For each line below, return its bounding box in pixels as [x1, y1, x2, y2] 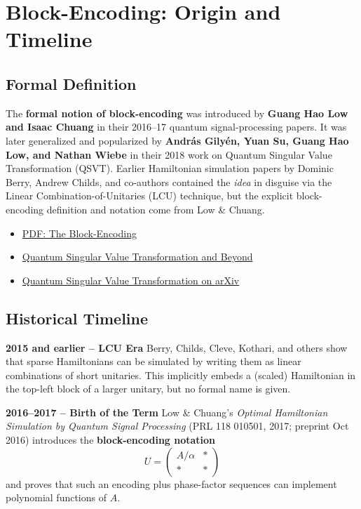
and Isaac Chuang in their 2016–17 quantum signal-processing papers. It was [6, 119, 347, 134]
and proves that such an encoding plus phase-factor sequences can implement [6, 476, 337, 491]
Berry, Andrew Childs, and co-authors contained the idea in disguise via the [6, 174, 332, 189]
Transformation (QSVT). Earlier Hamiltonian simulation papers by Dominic [6, 161, 334, 176]
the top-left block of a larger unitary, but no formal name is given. [6, 381, 291, 396]
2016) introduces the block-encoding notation [6, 432, 216, 447]
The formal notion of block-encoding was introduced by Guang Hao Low [6, 105, 348, 120]
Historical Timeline [6, 307, 149, 329]
